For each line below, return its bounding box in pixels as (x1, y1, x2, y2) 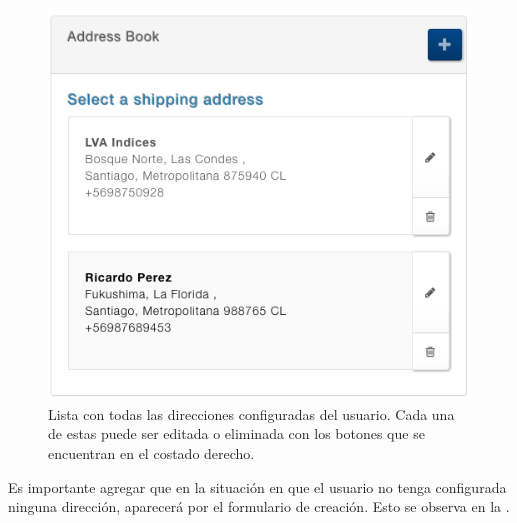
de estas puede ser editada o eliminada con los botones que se (48, 423, 425, 444)
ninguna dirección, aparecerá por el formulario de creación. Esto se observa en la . (8, 496, 510, 517)
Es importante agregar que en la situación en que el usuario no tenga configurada (8, 476, 507, 497)
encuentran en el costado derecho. (48, 443, 255, 464)
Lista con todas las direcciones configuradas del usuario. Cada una (48, 403, 455, 424)
